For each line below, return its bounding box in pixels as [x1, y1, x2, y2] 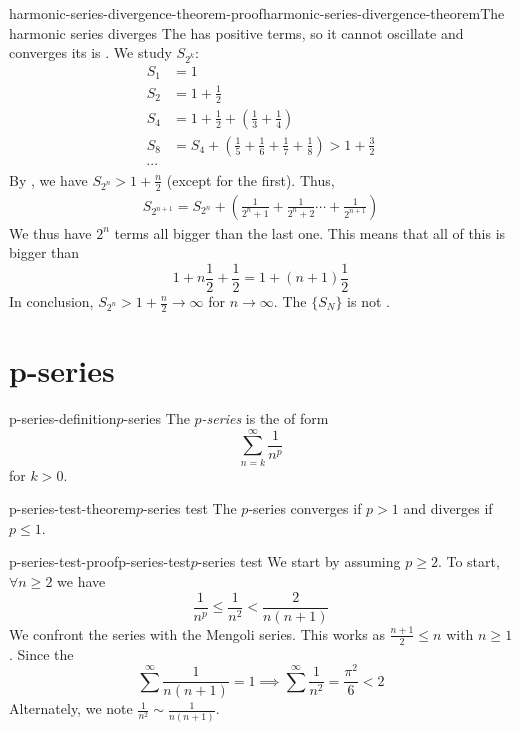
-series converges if [248, 498, 362, 519]
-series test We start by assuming [197, 551, 401, 572]
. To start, [437, 551, 500, 572]
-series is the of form [201, 407, 329, 428]
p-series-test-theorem [9, 498, 137, 519]
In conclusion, [9, 291, 94, 311]
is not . [347, 291, 390, 311]
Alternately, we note [9, 698, 133, 719]
